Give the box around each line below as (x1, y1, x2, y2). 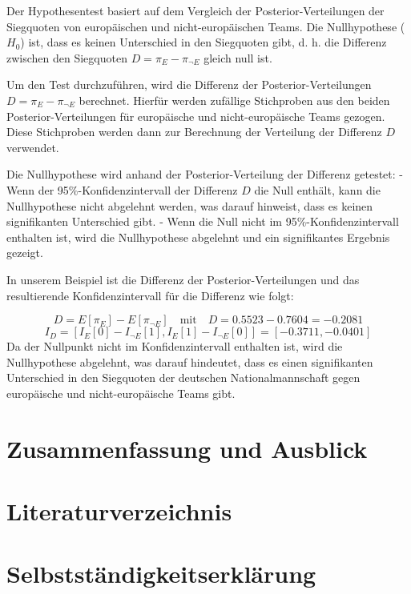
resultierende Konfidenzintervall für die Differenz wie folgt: (6, 287, 294, 303)
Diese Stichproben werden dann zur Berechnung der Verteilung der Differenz (6, 123, 382, 140)
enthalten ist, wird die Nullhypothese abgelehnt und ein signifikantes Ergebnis (6, 228, 390, 245)
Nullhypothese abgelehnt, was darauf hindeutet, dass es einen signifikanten (6, 353, 373, 370)
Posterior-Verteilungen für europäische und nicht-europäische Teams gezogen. (6, 107, 385, 124)
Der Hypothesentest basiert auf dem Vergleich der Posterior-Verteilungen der (6, 2, 385, 18)
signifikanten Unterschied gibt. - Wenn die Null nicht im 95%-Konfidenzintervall (6, 213, 399, 230)
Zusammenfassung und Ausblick (6, 431, 368, 464)
